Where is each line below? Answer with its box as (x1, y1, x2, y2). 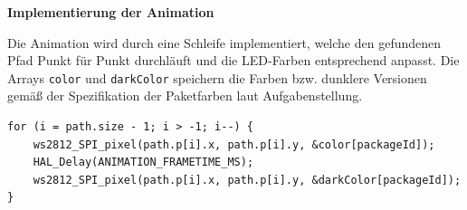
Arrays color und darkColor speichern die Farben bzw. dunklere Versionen (7, 68, 427, 87)
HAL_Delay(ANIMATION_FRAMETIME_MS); (33, 156, 254, 169)
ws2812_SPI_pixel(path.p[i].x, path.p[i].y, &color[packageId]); (33, 138, 435, 151)
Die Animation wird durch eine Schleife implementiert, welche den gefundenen (7, 33, 442, 52)
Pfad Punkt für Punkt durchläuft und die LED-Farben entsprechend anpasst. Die (7, 51, 460, 70)
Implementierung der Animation (7, 3, 214, 21)
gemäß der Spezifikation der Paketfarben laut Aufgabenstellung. (7, 86, 363, 105)
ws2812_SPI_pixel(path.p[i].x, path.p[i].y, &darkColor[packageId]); (33, 173, 462, 186)
